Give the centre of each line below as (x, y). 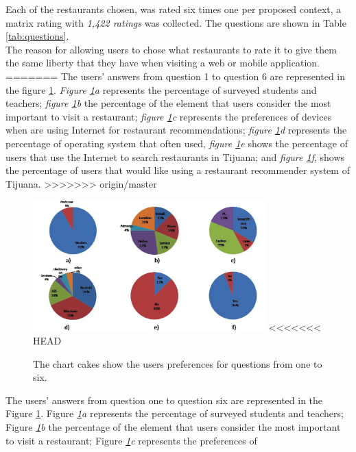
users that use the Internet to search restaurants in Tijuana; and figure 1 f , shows (175, 156)
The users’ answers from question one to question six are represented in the (164, 400)
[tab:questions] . (37, 36)
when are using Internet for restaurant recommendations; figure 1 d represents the (176, 130)
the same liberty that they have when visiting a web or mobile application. (163, 63)
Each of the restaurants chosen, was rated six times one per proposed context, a (174, 9)
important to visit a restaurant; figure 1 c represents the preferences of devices (169, 116)
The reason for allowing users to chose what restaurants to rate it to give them (171, 49)
